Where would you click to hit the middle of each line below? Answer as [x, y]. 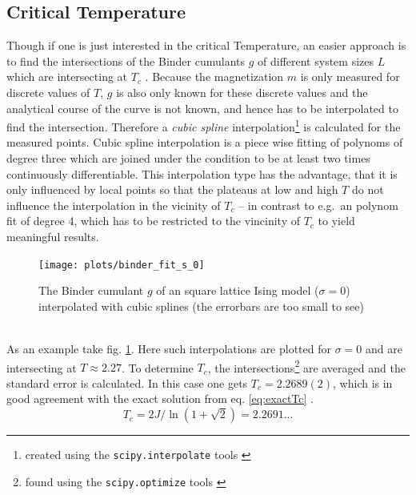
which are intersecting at [67, 76]
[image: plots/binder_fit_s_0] [122, 265]
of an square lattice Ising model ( [238, 290]
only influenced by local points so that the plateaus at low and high [172, 189]
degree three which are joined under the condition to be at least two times [188, 158]
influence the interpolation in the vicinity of [114, 205]
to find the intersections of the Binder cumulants [126, 60]
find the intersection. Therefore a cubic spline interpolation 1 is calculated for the [204, 125]
